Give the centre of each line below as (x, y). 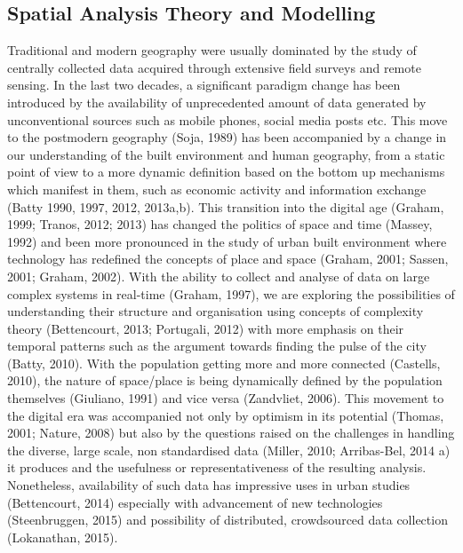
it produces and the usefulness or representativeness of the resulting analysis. (217, 467)
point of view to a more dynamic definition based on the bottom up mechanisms (226, 172)
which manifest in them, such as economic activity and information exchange (217, 189)
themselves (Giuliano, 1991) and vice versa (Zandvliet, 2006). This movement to (226, 398)
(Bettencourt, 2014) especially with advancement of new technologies (195, 502)
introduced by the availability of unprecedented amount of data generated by (217, 102)
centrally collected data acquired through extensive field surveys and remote (214, 67)
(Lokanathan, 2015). (63, 537)
